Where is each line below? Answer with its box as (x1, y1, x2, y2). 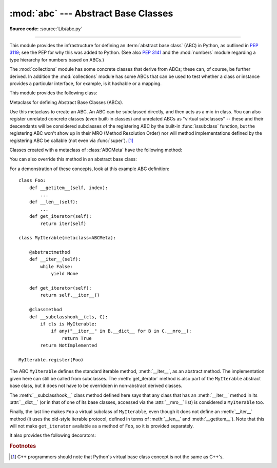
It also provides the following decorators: (9, 432, 96, 438)
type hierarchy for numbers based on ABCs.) (9, 56, 105, 63)
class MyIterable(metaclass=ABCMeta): (18, 235, 116, 241)
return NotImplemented (40, 342, 97, 349)
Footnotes (9, 442, 36, 450)
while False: (40, 263, 73, 269)
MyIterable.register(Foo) (18, 357, 84, 362)
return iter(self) (40, 220, 87, 227)
